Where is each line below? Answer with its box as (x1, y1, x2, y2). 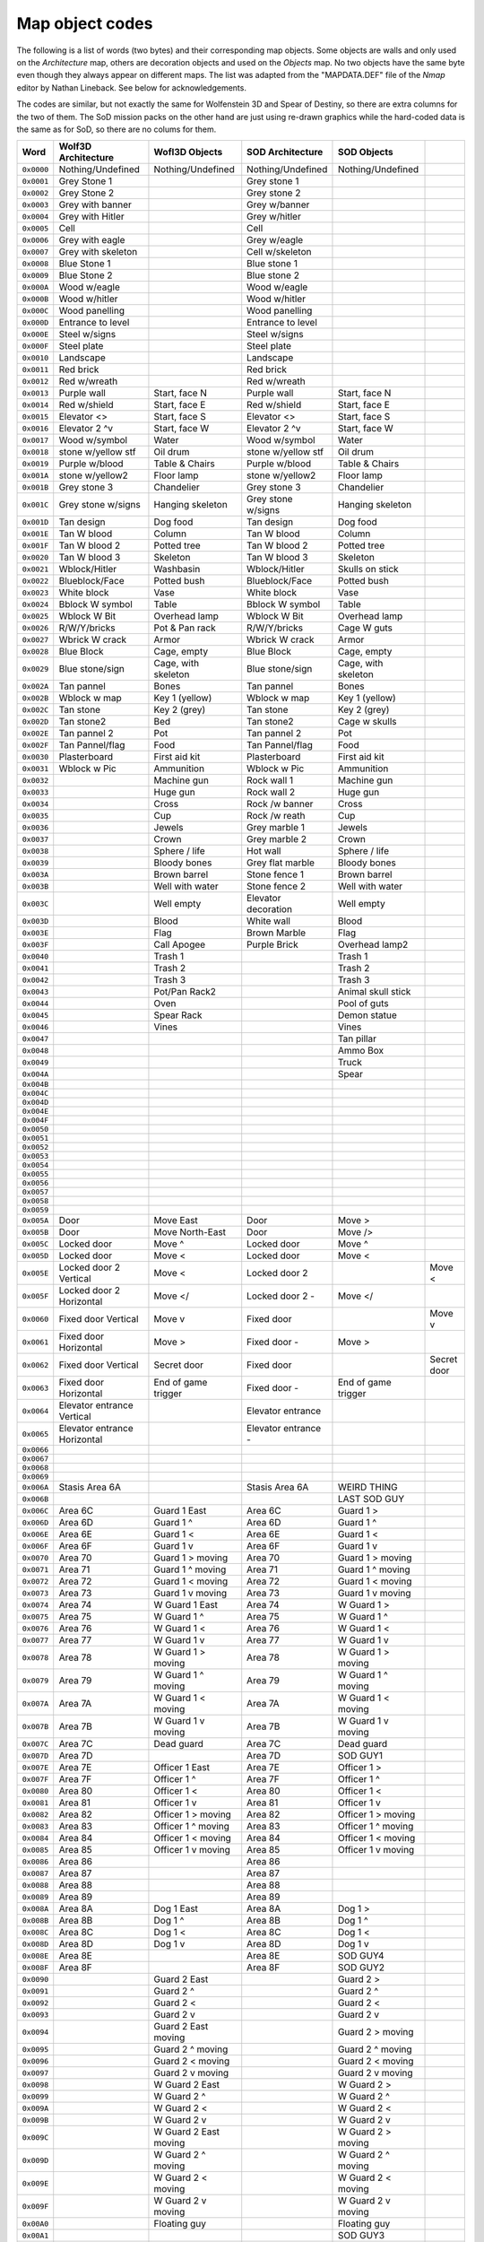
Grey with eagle (58, 234, 125, 247)
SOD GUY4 (337, 1950, 385, 1962)
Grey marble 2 (246, 833, 307, 846)
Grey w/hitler (246, 211, 302, 223)
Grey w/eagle (246, 234, 304, 247)
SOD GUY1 (337, 1750, 383, 1762)
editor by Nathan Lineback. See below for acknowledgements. (16, 82, 246, 93)
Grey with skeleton (58, 246, 138, 258)
